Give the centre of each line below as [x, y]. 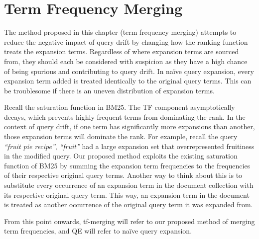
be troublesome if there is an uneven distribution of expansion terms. [109, 90]
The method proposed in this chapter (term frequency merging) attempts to [120, 32]
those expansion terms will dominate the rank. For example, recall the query [121, 136]
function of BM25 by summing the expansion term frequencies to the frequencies [127, 165]
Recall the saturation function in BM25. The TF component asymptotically [120, 107]
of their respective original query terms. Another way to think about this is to [123, 175]
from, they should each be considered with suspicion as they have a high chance [126, 61]
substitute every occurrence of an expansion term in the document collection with [129, 185]
